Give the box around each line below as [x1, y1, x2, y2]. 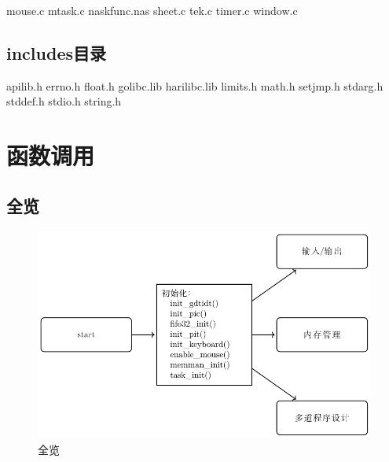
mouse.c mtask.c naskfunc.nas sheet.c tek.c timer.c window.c [6, 2, 298, 18]
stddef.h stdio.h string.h [6, 93, 122, 109]
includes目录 [6, 40, 106, 65]
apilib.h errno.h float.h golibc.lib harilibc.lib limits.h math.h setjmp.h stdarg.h [6, 77, 383, 94]
